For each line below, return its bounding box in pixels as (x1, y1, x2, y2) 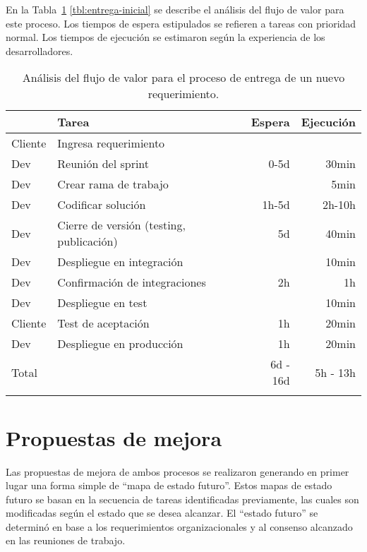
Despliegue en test (57, 294, 148, 311)
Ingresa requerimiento (57, 135, 165, 152)
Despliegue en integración (57, 253, 183, 270)
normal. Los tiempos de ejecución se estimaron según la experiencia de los (6, 30, 325, 44)
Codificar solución (57, 196, 146, 213)
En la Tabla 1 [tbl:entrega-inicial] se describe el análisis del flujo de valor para (6, 2, 344, 16)
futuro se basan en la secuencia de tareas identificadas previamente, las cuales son (6, 491, 359, 506)
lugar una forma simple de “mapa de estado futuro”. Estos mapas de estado (6, 478, 332, 493)
